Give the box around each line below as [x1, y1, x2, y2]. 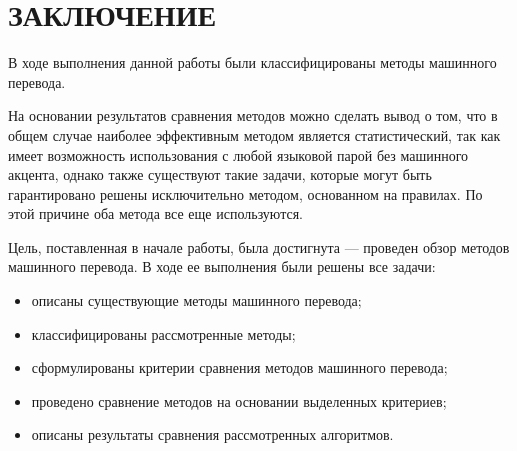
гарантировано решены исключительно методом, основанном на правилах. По [8, 183, 483, 204]
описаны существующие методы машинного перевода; [31, 290, 362, 311]
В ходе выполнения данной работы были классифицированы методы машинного [8, 52, 497, 73]
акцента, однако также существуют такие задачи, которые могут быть [8, 164, 432, 185]
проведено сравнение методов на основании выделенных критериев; [31, 390, 447, 411]
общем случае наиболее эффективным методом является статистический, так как [8, 124, 501, 145]
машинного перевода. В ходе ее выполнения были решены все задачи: [8, 256, 436, 277]
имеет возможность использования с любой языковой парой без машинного [8, 144, 469, 165]
